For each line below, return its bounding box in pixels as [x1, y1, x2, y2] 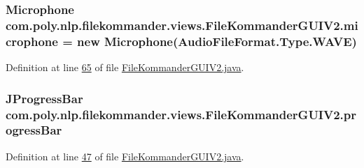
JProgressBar [6, 89, 83, 107]
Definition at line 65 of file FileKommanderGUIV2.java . [6, 60, 244, 75]
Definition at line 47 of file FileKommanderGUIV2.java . [6, 148, 244, 163]
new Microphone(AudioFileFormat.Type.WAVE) [77, 32, 357, 49]
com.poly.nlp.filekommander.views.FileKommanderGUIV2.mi [6, 16, 358, 33]
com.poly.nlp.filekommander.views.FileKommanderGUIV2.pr [6, 105, 357, 123]
